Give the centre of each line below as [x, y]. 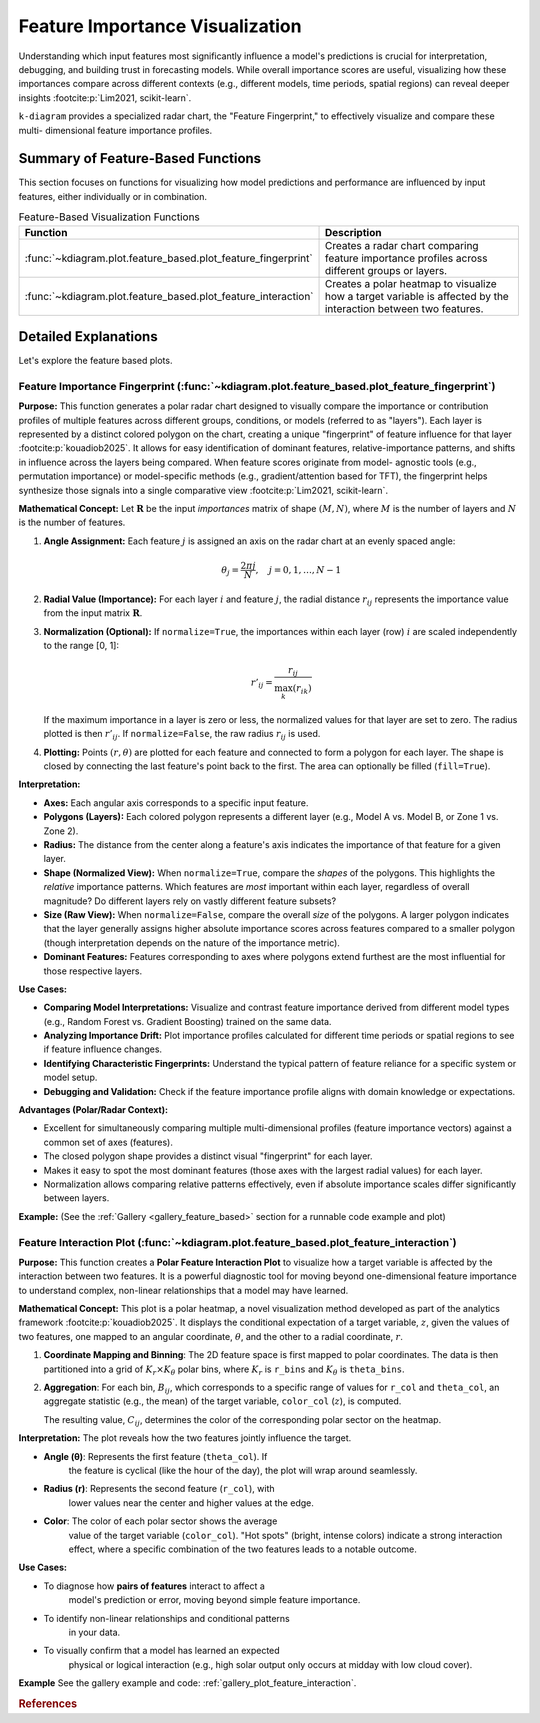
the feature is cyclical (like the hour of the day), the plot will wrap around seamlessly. [243, 1470]
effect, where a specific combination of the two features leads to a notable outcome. [242, 1549]
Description [353, 232]
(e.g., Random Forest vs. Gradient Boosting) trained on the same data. [187, 1021]
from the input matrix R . [93, 613]
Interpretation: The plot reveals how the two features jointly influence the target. [185, 1438]
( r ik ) [302, 689]
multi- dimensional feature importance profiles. [115, 130]
